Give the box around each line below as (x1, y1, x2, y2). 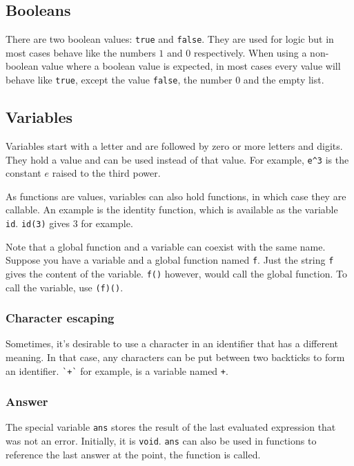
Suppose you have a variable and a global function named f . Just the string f (6, 253, 334, 267)
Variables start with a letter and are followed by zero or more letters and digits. (6, 138, 343, 153)
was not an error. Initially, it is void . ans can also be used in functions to (6, 434, 317, 448)
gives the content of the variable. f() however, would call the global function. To (6, 266, 347, 280)
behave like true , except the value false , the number (6, 72, 233, 87)
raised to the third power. (52, 166, 161, 180)
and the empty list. (243, 72, 324, 87)
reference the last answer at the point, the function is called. (6, 447, 261, 461)
